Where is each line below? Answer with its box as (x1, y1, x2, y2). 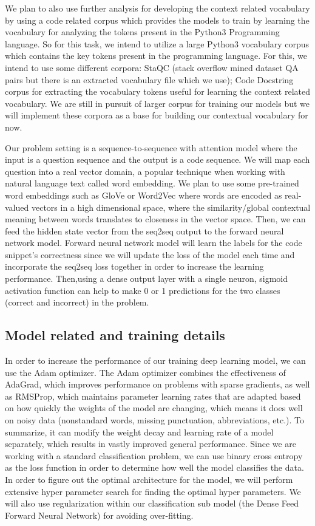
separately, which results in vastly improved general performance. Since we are (5, 437, 297, 450)
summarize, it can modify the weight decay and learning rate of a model (5, 425, 274, 438)
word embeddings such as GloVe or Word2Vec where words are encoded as (5, 188, 282, 201)
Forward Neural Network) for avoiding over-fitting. (5, 508, 194, 521)
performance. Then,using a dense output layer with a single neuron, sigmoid (5, 272, 288, 285)
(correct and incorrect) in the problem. (5, 296, 149, 309)
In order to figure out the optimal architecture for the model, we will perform (5, 473, 293, 485)
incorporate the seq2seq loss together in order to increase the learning (5, 260, 264, 273)
